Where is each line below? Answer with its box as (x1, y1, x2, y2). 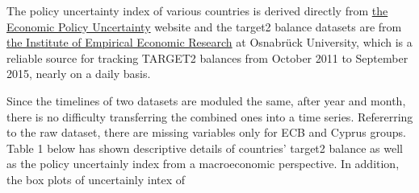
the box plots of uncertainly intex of (6, 170, 186, 187)
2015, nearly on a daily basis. (6, 65, 151, 82)
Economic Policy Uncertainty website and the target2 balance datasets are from (6, 18, 402, 35)
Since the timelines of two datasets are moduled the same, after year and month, (6, 92, 406, 109)
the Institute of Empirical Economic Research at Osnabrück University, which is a (6, 34, 413, 51)
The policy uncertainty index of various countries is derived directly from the (6, 2, 388, 18)
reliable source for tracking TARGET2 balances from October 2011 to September (6, 49, 409, 66)
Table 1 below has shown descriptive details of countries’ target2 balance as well (6, 139, 403, 156)
